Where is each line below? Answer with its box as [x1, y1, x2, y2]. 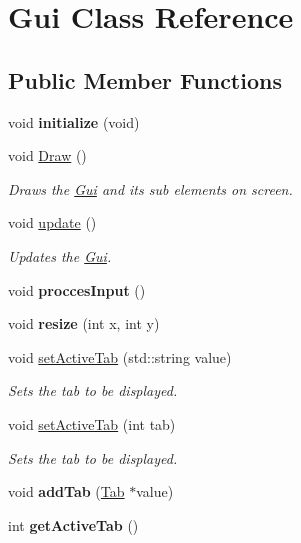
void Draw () [8, 145, 87, 166]
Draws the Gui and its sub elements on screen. [8, 178, 293, 199]
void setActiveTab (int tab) [8, 413, 176, 434]
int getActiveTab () [8, 514, 139, 535]
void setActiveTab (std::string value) [8, 346, 232, 367]
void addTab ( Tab [8, 481, 125, 502]
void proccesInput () [8, 279, 146, 300]
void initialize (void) [8, 111, 140, 132]
